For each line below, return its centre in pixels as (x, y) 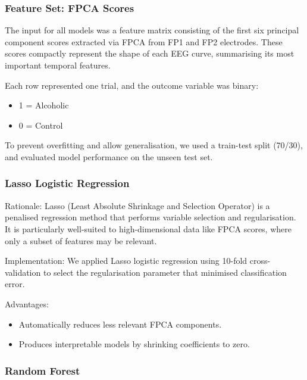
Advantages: (27, 303)
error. (15, 284)
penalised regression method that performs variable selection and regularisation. (151, 217)
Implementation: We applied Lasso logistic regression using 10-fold (126, 261)
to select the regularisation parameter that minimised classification (165, 272)
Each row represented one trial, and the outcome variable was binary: (132, 85)
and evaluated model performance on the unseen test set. (109, 156)
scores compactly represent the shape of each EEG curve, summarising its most (150, 53)
